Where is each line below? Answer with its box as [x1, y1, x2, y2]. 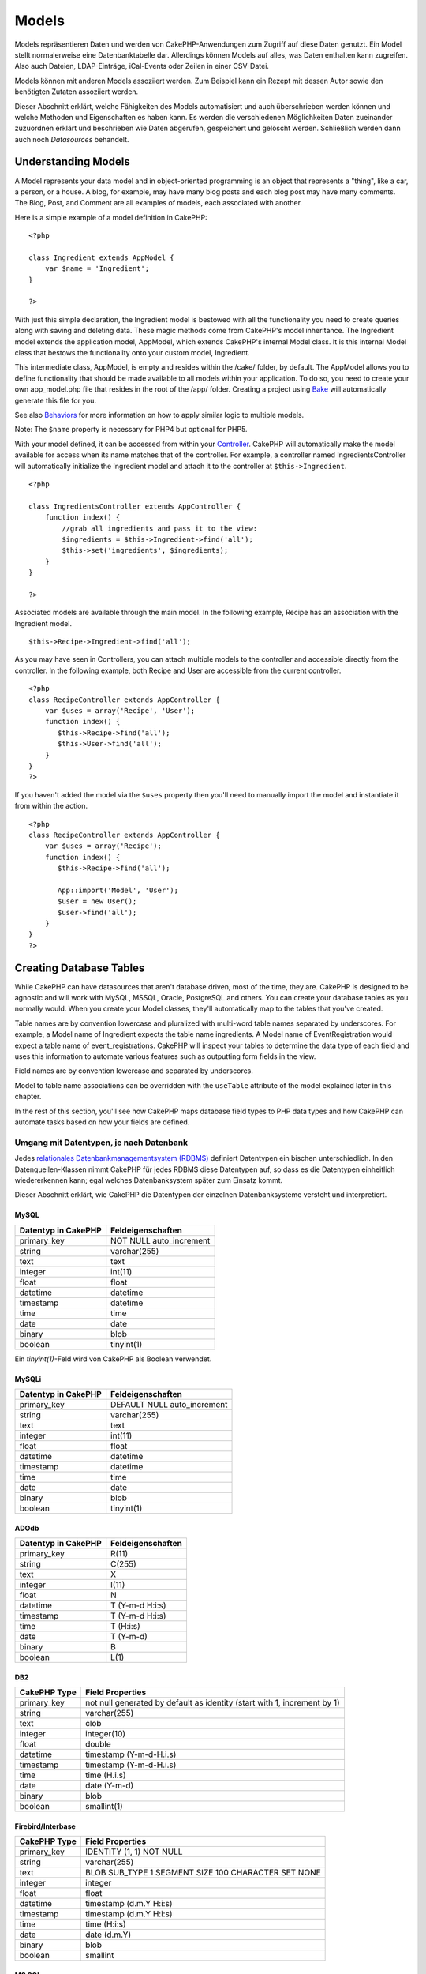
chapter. [14, 1092, 42, 1101]
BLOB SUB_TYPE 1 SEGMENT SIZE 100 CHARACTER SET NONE [85, 1867, 321, 1878]
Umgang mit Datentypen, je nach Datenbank [14, 1137, 189, 1148]
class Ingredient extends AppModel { [28, 253, 175, 262]
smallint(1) [85, 1801, 124, 1812]
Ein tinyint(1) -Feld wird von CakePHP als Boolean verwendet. [14, 1354, 212, 1364]
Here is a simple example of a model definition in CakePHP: [14, 212, 208, 222]
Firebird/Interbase [14, 1821, 77, 1831]
